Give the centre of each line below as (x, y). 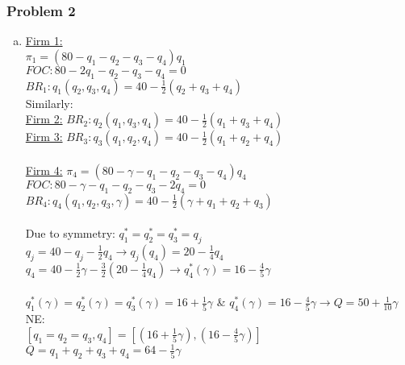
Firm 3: (44, 137)
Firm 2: (44, 119)
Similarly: (49, 103)
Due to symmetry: (70, 233)
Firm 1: (44, 41)
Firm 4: (44, 170)
